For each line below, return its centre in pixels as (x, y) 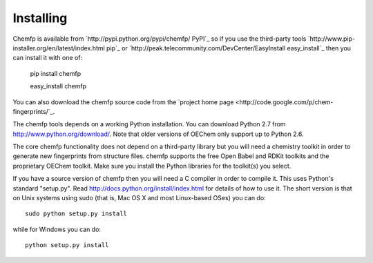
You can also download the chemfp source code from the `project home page (123, 102)
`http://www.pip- (332, 39)
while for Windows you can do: (57, 229)
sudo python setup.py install (76, 214)
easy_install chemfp (58, 86)
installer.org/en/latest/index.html (59, 48)
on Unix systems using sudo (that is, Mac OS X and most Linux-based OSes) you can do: (139, 198)
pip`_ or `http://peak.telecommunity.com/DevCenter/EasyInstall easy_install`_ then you (229, 48)
